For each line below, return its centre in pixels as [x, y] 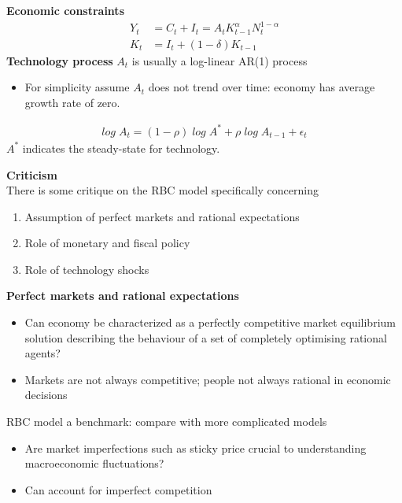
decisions [46, 395]
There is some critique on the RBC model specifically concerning [162, 190]
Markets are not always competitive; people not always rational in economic [208, 379]
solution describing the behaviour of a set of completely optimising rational [206, 337]
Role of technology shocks [87, 269]
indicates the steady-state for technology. [121, 148]
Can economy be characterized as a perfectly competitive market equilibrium [210, 322]
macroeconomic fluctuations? [94, 463]
